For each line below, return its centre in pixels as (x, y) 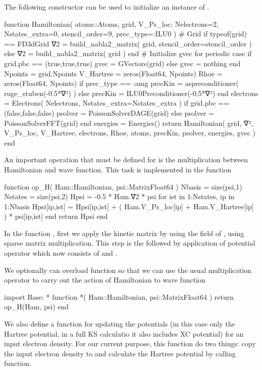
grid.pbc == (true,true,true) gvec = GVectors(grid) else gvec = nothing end (122, 63)
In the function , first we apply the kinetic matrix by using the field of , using (124, 233)
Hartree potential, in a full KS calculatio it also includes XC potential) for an (124, 333)
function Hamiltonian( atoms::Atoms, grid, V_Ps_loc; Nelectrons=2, (111, 24)
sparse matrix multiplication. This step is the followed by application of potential (130, 243)
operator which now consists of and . (61, 253)
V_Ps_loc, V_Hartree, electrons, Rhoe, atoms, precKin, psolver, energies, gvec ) (130, 133)
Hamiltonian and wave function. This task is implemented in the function (118, 169)
